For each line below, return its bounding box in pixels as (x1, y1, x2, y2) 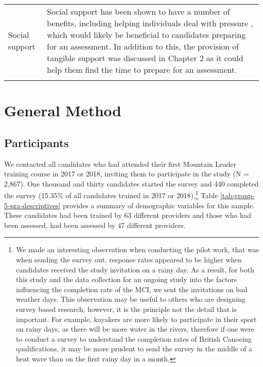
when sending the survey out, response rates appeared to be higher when (16, 254, 242, 264)
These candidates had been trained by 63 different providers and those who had (4, 210, 251, 220)
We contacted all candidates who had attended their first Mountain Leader (4, 158, 236, 169)
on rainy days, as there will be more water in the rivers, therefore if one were (16, 324, 254, 334)
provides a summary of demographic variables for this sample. (63, 200, 255, 210)
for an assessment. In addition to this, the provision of (47, 40, 239, 52)
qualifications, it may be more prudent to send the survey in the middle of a (16, 343, 252, 354)
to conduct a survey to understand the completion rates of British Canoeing (16, 333, 252, 344)
